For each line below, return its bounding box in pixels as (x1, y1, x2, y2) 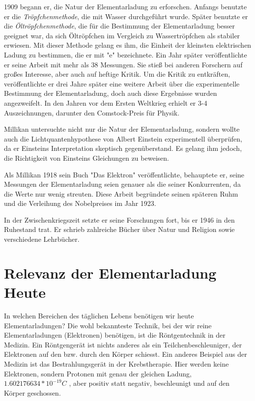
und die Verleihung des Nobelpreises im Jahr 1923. (4, 198, 156, 208)
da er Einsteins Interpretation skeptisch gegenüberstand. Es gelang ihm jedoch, (4, 143, 242, 153)
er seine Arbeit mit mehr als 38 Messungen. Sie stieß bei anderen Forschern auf (4, 59, 243, 69)
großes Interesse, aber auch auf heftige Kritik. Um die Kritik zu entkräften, (4, 69, 230, 79)
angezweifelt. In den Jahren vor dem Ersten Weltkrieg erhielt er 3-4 (4, 97, 207, 108)
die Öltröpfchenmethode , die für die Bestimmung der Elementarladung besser (4, 21, 235, 31)
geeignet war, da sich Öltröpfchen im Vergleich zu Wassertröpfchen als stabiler (4, 30, 240, 40)
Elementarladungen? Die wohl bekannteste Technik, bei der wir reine (4, 320, 212, 330)
